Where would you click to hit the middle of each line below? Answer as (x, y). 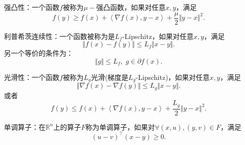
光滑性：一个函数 (32, 77)
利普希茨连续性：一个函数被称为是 (59, 36)
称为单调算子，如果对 (120, 127)
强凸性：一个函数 (32, 7)
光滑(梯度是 (110, 77)
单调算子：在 (25, 127)
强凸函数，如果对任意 (131, 7)
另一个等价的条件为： (39, 53)
